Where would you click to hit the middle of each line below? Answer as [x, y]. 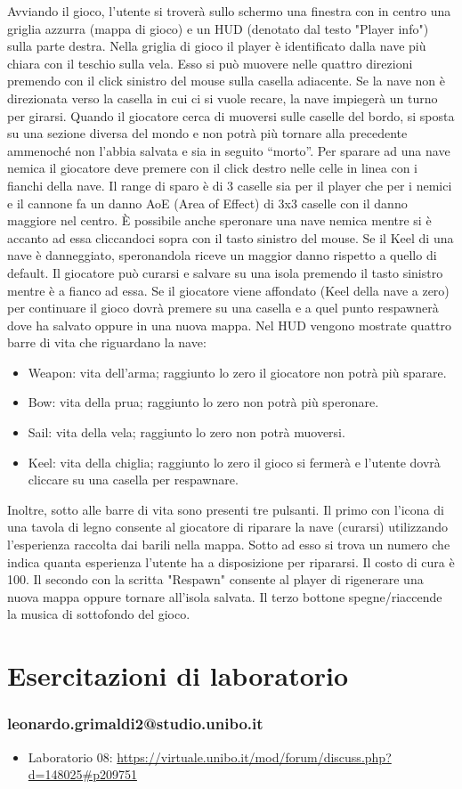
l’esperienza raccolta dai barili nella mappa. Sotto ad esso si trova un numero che [229, 545]
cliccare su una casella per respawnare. [133, 480]
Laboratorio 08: [70, 756]
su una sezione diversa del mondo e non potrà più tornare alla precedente [207, 133]
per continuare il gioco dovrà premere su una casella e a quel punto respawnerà [223, 308]
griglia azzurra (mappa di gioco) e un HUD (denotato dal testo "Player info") [218, 28]
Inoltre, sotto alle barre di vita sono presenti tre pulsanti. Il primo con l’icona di [226, 509]
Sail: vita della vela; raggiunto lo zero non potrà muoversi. [186, 432]
